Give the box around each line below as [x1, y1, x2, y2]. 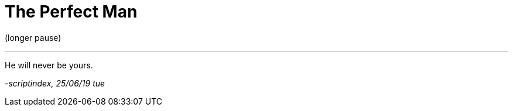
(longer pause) [5, 32, 61, 43]
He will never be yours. [5, 60, 93, 70]
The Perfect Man [5, 2, 138, 22]
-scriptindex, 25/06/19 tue [5, 78, 105, 88]
